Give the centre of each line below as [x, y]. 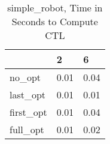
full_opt [27, 129]
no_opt [25, 77]
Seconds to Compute [55, 21]
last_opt [28, 94]
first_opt [28, 112]
